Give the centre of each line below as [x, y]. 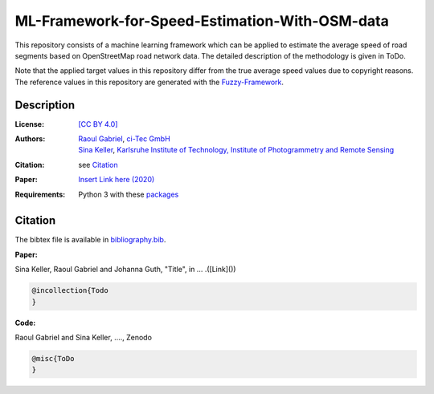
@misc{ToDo [53, 358]
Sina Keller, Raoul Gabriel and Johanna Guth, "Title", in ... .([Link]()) [125, 270]
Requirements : [40, 194]
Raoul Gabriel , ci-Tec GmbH [124, 139]
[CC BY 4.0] [98, 124]
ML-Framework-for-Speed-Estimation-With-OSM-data [202, 21]
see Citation [98, 165]
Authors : [30, 139]
